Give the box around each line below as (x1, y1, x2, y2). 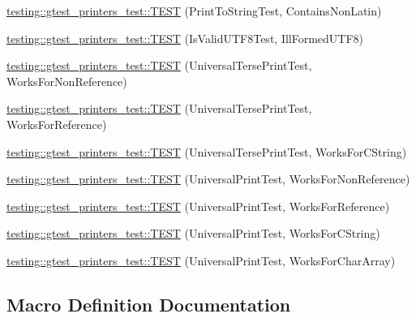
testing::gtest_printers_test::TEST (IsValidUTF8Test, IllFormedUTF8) (6, 29, 364, 46)
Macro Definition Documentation (6, 291, 291, 316)
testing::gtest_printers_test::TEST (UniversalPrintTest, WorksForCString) (6, 225, 380, 242)
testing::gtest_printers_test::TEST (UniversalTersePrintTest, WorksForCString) (6, 143, 407, 160)
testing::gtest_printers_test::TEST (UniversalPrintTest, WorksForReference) (6, 197, 390, 214)
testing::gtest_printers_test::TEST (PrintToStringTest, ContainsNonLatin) (6, 2, 382, 19)
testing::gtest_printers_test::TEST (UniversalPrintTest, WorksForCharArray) (6, 251, 396, 269)
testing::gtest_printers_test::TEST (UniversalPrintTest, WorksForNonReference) (6, 170, 410, 187)
